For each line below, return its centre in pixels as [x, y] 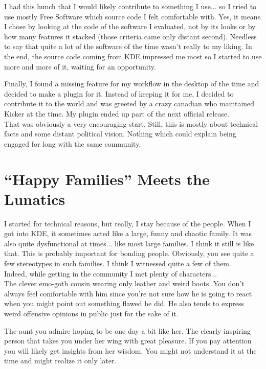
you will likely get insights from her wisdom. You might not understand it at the [130, 350]
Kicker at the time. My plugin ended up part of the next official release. [117, 113]
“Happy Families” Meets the [107, 179]
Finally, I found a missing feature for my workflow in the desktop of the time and [132, 84]
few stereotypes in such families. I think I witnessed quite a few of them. [118, 263]
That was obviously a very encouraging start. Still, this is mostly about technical [131, 123]
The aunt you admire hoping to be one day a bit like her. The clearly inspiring [128, 330]
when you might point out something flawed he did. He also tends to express [124, 303]
